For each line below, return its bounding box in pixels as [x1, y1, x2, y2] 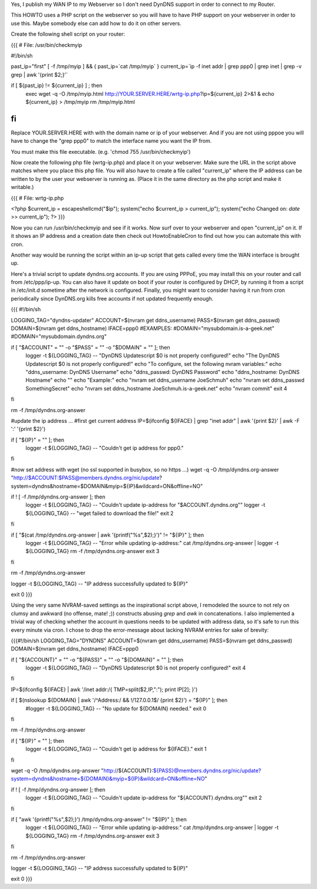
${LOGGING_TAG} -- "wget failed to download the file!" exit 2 [25, 510, 174, 517]
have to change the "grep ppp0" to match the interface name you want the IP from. [11, 137, 212, 144]
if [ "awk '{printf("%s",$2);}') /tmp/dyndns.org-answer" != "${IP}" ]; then [11, 816, 187, 823]
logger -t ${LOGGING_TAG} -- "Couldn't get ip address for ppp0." [25, 445, 184, 452]
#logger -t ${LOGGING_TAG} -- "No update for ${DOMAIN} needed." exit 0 [25, 705, 207, 712]
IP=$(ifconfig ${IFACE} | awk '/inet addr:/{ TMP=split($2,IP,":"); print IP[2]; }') [11, 686, 198, 693]
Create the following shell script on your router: [11, 31, 126, 38]
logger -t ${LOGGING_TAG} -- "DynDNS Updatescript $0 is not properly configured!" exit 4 [25, 664, 246, 672]
